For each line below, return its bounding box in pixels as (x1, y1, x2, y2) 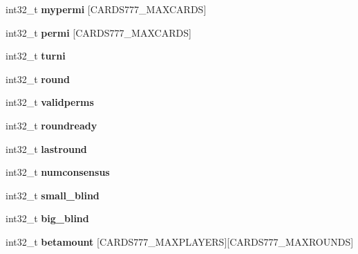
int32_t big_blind (6, 211, 89, 226)
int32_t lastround (6, 141, 87, 156)
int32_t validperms (6, 95, 94, 109)
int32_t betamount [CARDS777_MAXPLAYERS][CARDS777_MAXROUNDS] (6, 234, 354, 248)
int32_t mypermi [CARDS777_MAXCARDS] (6, 2, 207, 16)
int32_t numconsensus (6, 165, 110, 179)
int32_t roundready (6, 118, 97, 132)
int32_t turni (6, 48, 66, 63)
